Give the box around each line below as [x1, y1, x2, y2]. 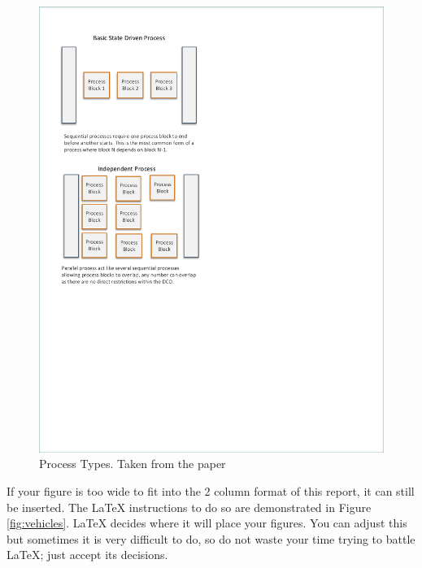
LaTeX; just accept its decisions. [7, 546, 168, 563]
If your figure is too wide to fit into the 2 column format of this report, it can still [7, 483, 415, 500]
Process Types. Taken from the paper [39, 455, 226, 472]
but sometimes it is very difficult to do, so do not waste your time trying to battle [7, 530, 415, 547]
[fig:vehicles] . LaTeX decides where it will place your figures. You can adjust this [7, 514, 407, 531]
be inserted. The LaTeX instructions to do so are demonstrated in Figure [7, 498, 372, 515]
